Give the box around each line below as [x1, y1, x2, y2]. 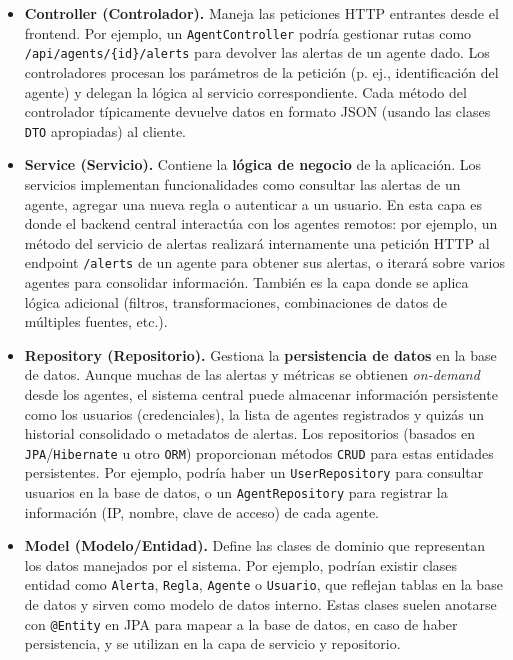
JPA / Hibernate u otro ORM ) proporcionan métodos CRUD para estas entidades [24, 442, 494, 463]
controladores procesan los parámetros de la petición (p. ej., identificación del [24, 61, 499, 82]
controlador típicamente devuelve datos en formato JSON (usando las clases [24, 101, 491, 122]
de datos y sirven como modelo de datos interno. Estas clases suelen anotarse [24, 594, 497, 615]
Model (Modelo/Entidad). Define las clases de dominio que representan [24, 535, 485, 556]
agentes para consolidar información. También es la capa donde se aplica [24, 271, 469, 292]
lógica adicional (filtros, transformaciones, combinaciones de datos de [24, 291, 447, 312]
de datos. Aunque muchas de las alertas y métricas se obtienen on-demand [24, 364, 480, 385]
